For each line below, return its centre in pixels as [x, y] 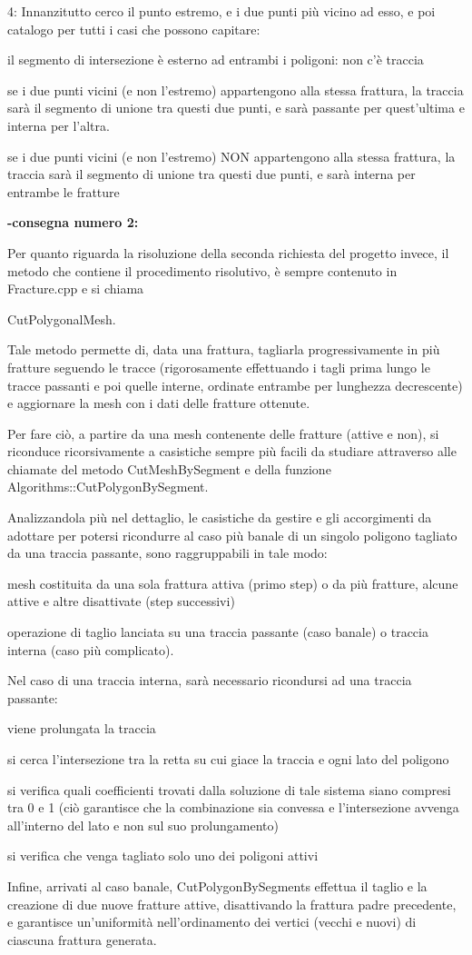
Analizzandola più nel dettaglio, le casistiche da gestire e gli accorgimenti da [220, 517]
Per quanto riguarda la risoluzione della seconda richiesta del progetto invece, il [228, 252]
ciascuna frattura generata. [82, 939]
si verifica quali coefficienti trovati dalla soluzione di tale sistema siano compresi [229, 789]
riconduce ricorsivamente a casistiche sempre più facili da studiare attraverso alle [232, 451]
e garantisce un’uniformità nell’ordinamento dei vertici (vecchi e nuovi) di [212, 922]
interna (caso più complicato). [91, 649]
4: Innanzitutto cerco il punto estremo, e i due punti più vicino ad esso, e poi [221, 11]
